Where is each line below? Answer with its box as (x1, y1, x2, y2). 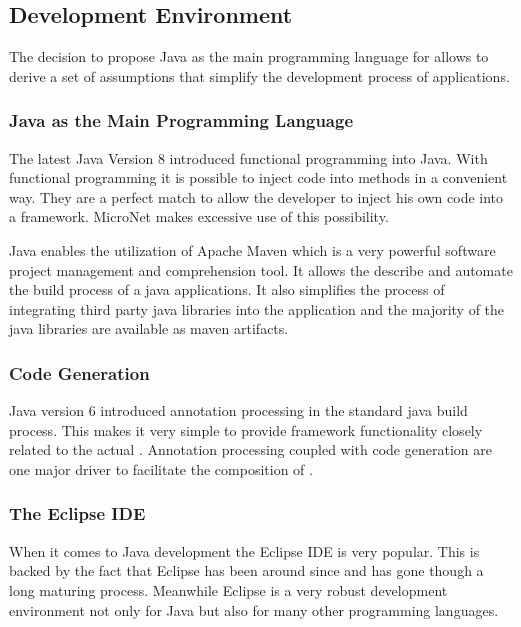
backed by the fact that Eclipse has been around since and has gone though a (9, 560, 484, 581)
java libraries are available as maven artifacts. (9, 318, 289, 339)
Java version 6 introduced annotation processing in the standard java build (9, 400, 468, 421)
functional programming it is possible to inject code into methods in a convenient (9, 167, 508, 188)
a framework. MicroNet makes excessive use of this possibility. (9, 206, 389, 227)
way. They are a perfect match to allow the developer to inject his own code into (9, 186, 504, 207)
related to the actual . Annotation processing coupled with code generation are (9, 439, 492, 460)
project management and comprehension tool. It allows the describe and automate (9, 259, 513, 280)
